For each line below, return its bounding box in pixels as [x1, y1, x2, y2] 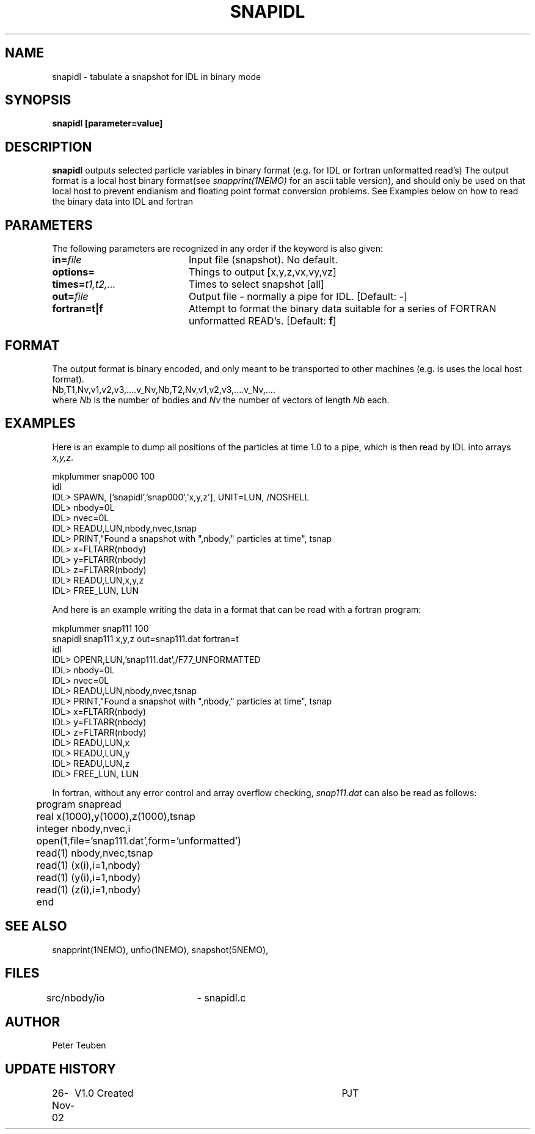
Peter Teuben [52, 1040, 106, 1051]
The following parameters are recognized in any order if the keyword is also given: [52, 243, 384, 254]
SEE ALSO [5, 918, 67, 934]
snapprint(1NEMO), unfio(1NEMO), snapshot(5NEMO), [52, 944, 269, 955]
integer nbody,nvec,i [36, 822, 131, 835]
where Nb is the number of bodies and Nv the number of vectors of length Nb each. [52, 394, 390, 405]
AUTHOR [5, 1014, 60, 1030]
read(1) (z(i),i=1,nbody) [36, 883, 141, 896]
